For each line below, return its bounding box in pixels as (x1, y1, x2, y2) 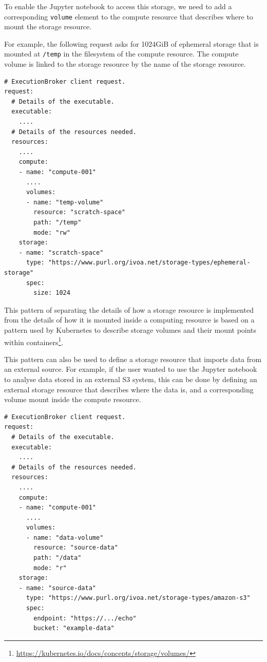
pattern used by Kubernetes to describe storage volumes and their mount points (4, 324, 257, 335)
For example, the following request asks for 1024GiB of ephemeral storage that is (4, 38, 259, 49)
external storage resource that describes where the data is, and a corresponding (4, 384, 254, 394)
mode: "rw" (33, 229, 70, 236)
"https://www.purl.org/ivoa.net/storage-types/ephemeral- (48, 259, 251, 267)
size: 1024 (33, 289, 70, 297)
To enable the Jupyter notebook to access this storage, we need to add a (4, 1, 232, 11)
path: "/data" (33, 554, 82, 562)
